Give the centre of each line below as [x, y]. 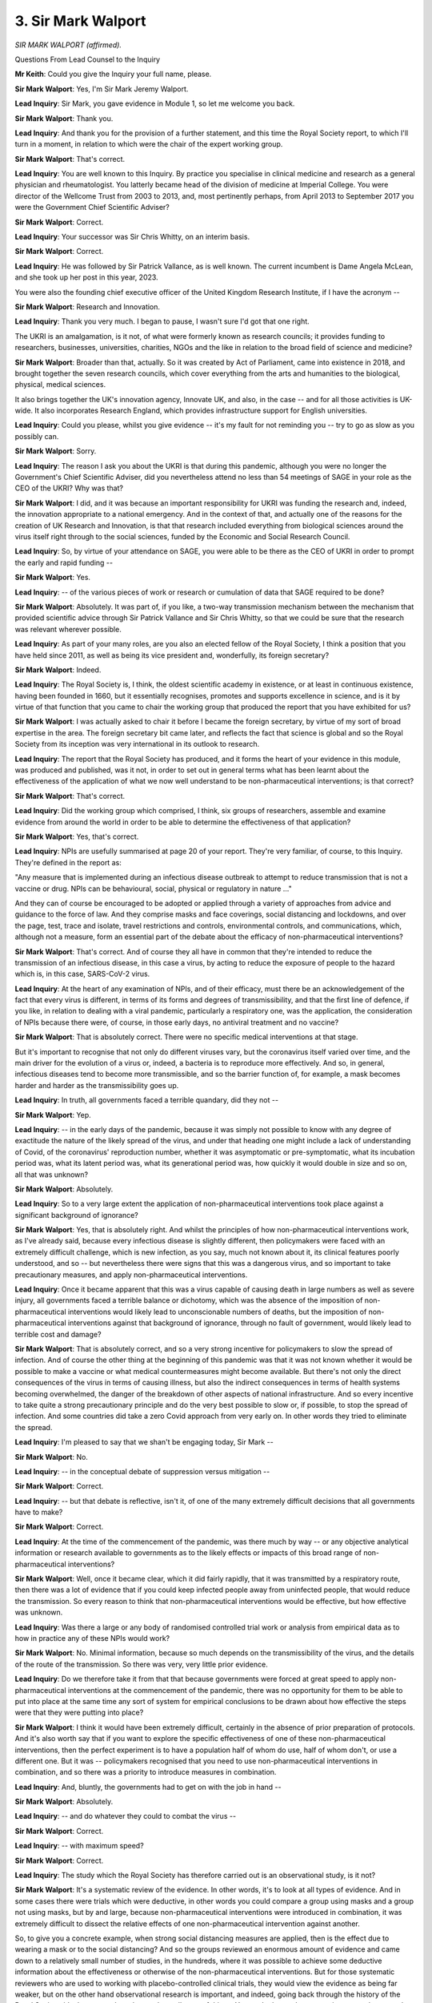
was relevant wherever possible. [68, 629]
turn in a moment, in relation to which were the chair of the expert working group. [149, 144]
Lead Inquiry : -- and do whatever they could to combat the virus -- [125, 1816]
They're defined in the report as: [68, 862]
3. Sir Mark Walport [80, 21]
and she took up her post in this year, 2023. [87, 277]
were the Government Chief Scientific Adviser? [92, 208]
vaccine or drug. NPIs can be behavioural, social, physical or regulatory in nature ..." [153, 889]
